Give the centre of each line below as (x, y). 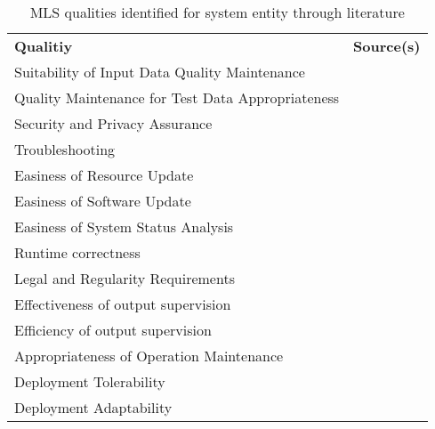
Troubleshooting (65, 149)
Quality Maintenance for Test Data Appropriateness (177, 97)
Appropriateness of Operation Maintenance (149, 356)
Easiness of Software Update (103, 201)
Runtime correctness (77, 252)
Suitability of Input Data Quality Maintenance (160, 72)
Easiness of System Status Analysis (124, 227)
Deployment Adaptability (93, 407)
